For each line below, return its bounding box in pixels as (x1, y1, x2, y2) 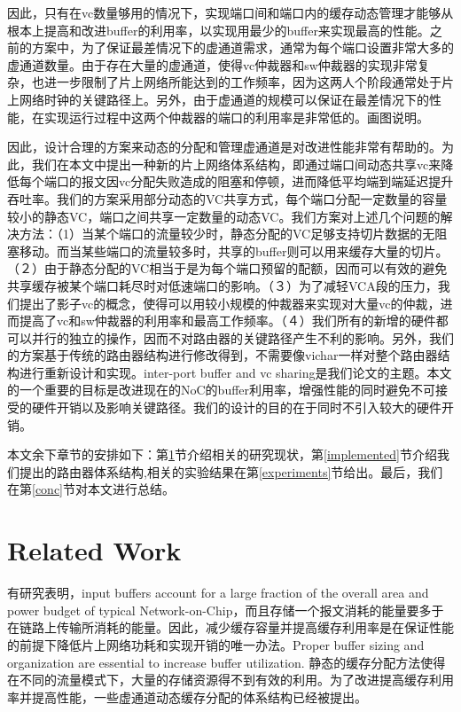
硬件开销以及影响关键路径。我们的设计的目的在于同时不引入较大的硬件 (31, 398, 441, 417)
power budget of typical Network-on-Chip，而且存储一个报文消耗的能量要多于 (7, 600, 444, 619)
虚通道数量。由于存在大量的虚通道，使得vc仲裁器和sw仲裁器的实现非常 (7, 55, 418, 74)
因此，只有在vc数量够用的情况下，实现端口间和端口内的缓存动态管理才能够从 (7, 4, 454, 21)
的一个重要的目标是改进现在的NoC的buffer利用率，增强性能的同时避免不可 (7, 380, 436, 399)
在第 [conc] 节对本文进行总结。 (7, 480, 175, 498)
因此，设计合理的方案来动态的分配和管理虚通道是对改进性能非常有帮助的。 (7, 137, 441, 156)
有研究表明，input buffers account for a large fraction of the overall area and (7, 583, 429, 602)
